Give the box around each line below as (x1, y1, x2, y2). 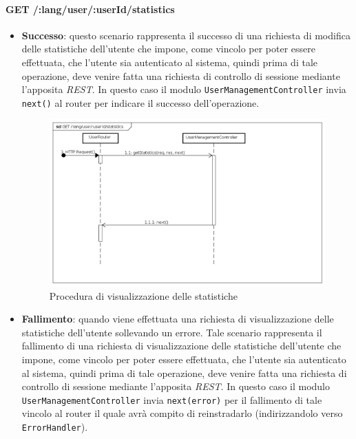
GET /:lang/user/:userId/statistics (6, 1, 175, 16)
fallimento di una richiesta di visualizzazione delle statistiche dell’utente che (21, 338, 342, 353)
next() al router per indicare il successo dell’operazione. (21, 95, 260, 110)
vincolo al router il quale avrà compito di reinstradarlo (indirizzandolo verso (21, 406, 343, 420)
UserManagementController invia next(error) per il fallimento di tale (21, 392, 322, 407)
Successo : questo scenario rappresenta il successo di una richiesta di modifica (21, 28, 350, 42)
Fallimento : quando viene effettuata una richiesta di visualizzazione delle (21, 312, 334, 326)
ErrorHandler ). (21, 420, 88, 433)
